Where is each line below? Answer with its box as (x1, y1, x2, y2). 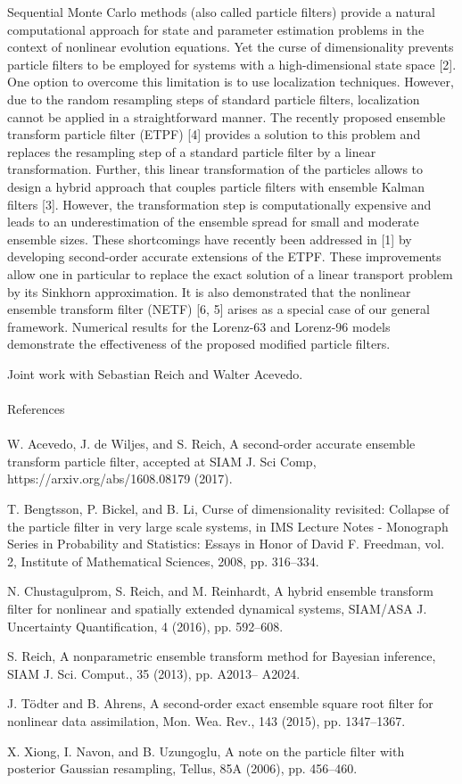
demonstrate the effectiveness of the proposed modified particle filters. (7, 334, 391, 353)
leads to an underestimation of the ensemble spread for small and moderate (7, 212, 419, 231)
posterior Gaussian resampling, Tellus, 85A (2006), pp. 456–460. (7, 759, 358, 778)
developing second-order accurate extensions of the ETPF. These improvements (7, 247, 441, 266)
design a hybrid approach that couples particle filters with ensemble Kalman (7, 177, 425, 195)
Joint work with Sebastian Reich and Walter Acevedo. (7, 364, 303, 383)
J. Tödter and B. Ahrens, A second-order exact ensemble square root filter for (7, 694, 433, 713)
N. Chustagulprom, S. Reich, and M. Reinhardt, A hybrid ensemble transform (7, 582, 434, 600)
